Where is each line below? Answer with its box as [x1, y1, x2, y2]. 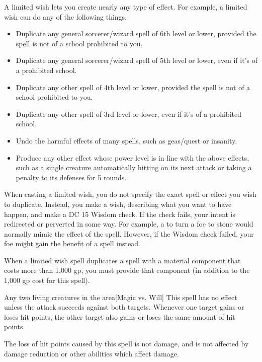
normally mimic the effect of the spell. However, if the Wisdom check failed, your [4, 228, 254, 239]
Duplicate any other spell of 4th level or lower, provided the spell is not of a [16, 82, 250, 92]
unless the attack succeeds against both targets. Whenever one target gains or [4, 302, 244, 312]
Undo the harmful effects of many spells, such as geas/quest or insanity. [16, 135, 237, 146]
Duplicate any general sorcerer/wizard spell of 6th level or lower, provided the [16, 28, 256, 39]
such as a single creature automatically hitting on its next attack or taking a [16, 162, 252, 173]
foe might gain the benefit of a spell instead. [4, 238, 140, 249]
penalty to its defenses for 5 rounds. [16, 172, 127, 182]
